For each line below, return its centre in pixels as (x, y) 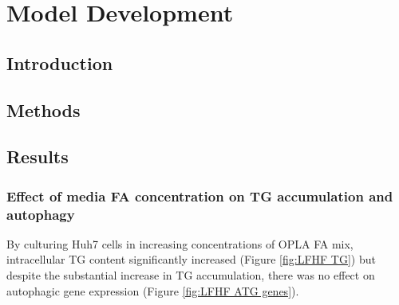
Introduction (60, 63)
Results (38, 156)
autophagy (41, 214)
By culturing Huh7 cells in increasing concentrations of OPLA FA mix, (180, 243)
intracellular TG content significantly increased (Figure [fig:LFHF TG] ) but (191, 259)
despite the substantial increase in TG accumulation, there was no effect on (191, 275)
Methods (43, 109)
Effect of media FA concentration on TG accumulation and (200, 196)
